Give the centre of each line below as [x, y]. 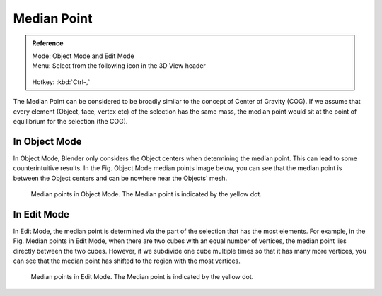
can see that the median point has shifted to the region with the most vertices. [127, 261]
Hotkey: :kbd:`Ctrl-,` [61, 82]
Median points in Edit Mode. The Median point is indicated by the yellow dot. [142, 277]
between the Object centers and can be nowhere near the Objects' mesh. [120, 178]
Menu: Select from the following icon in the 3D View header [119, 66]
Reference [48, 43]
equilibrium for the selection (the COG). [70, 121]
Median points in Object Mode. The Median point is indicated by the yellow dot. [146, 194]
